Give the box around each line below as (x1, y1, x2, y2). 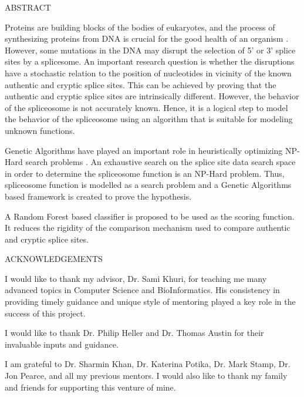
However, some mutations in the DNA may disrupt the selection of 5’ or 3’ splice (5, 43, 296, 56)
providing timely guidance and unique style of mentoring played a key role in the (5, 295, 296, 308)
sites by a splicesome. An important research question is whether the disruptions (5, 55, 295, 68)
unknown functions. (5, 124, 75, 136)
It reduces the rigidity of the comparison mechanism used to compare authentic (5, 221, 291, 234)
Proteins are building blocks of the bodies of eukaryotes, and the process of (5, 21, 275, 33)
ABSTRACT (5, 1, 51, 13)
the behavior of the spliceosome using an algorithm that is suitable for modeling (5, 113, 293, 125)
